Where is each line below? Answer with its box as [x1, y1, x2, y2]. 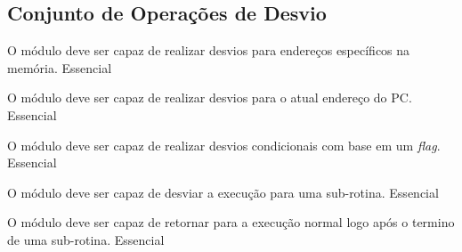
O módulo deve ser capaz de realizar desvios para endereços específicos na [7, 41, 410, 60]
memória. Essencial [7, 58, 112, 77]
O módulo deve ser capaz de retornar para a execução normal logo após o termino [7, 213, 455, 232]
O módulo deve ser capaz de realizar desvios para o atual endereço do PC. [7, 88, 412, 107]
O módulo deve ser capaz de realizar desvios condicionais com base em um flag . [7, 135, 441, 154]
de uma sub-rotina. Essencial [7, 230, 165, 248]
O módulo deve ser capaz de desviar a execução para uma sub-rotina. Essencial [7, 183, 439, 201]
